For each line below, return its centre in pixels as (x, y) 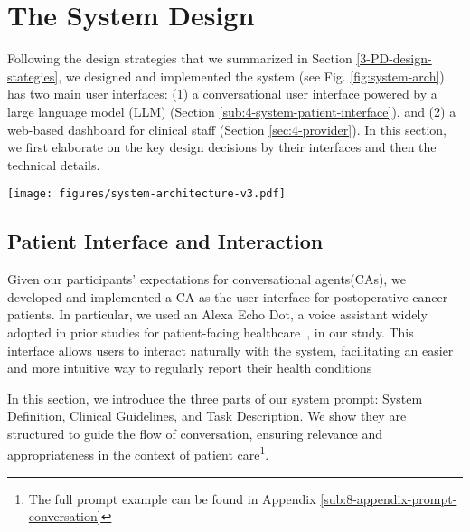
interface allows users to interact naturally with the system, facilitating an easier (230, 350)
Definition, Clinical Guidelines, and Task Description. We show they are (207, 416)
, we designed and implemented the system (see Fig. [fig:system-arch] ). (253, 76)
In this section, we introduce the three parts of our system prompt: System (215, 398)
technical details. (54, 164)
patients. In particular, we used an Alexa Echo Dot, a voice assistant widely (217, 314)
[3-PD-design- (394, 58)
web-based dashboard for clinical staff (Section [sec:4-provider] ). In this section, (227, 129)
